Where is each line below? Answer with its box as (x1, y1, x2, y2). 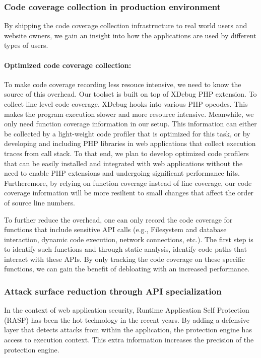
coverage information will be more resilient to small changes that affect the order (4, 187, 254, 198)
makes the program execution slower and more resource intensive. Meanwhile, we (4, 108, 254, 119)
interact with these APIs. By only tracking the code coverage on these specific (4, 253, 245, 264)
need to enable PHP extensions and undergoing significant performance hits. (4, 168, 240, 178)
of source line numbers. (4, 197, 76, 207)
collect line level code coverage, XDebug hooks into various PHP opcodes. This (4, 98, 248, 109)
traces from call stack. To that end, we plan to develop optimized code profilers (4, 148, 249, 158)
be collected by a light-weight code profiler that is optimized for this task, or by (4, 128, 250, 138)
